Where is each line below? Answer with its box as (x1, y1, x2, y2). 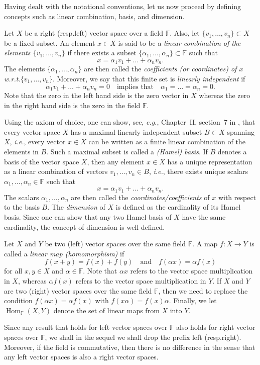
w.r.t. (4, 73, 21, 84)
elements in (4, 146, 39, 157)
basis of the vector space (4, 156, 79, 166)
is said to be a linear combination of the (118, 37, 241, 48)
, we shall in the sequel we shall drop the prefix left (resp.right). (45, 331, 241, 342)
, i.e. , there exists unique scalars (149, 166, 248, 176)
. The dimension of (47, 202, 105, 212)
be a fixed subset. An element (4, 37, 95, 48)
